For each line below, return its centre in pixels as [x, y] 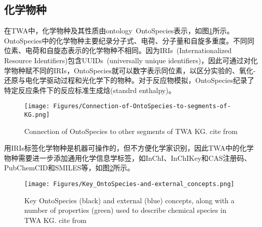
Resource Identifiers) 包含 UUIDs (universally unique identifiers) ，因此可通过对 [127, 60]
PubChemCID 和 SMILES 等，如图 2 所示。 [69, 168]
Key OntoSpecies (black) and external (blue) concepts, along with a [129, 200]
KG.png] [37, 115]
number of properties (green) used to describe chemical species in [125, 210]
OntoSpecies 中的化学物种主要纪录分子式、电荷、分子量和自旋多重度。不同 [126, 40]
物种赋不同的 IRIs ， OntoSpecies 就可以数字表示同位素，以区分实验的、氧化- [133, 70]
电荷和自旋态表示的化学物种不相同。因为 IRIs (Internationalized [128, 50]
